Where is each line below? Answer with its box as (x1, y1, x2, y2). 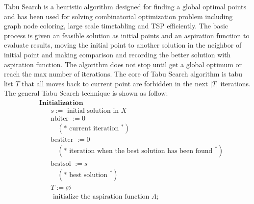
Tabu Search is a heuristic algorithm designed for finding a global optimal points (4, 1, 247, 11)
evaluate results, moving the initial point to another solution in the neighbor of (4, 40, 242, 50)
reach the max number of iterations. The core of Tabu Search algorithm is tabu (4, 69, 243, 79)
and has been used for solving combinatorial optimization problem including (4, 11, 233, 21)
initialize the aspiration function (52, 193, 150, 201)
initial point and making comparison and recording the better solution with (4, 49, 231, 59)
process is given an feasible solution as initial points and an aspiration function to (4, 30, 250, 40)
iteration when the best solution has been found (69, 148, 213, 155)
